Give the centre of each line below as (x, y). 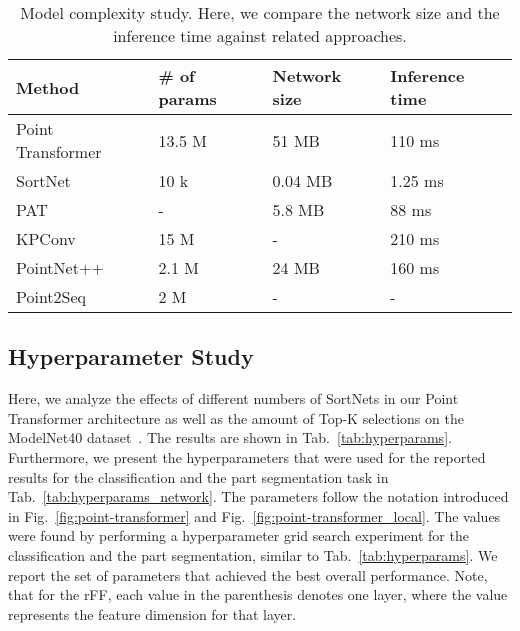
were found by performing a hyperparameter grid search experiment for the (238, 535)
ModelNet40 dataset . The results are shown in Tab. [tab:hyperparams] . (230, 437)
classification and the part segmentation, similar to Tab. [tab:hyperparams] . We (253, 554)
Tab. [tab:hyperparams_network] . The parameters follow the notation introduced (258, 496)
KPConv (46, 238)
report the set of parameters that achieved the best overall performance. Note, (248, 574)
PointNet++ (60, 267)
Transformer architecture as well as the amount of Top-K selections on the (236, 417)
